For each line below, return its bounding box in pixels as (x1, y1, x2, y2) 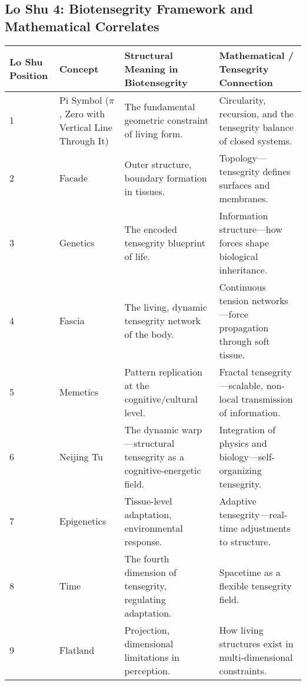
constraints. (219, 663, 267, 677)
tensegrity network (124, 314, 201, 328)
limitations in (124, 650, 179, 664)
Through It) (59, 133, 109, 147)
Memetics (59, 385, 99, 399)
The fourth (124, 551, 169, 565)
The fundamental (124, 100, 195, 114)
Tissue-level (124, 493, 172, 508)
